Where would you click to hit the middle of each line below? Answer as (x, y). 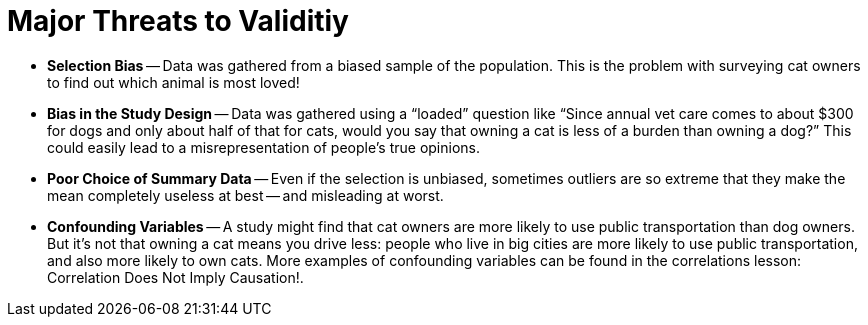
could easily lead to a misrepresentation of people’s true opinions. (264, 147)
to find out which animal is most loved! (173, 82)
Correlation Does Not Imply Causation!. (175, 277)
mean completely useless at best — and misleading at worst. (245, 195)
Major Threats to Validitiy (178, 21)
